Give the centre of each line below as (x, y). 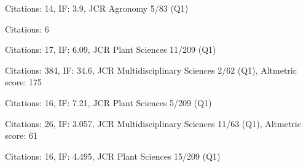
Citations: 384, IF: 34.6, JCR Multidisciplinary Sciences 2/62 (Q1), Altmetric (151, 70)
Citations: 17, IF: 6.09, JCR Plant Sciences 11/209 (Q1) (111, 49)
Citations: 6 (27, 29)
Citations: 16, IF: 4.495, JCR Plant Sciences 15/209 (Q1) (113, 156)
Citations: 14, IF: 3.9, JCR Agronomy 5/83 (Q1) (97, 8)
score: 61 (21, 135)
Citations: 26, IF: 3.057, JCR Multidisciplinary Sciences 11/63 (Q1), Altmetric (153, 123)
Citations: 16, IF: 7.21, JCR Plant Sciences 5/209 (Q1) (108, 102)
